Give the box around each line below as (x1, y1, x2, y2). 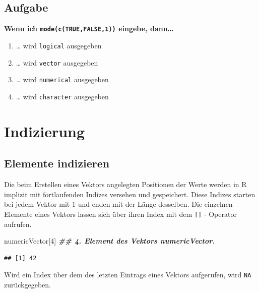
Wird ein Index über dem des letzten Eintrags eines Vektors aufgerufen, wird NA (4, 269, 251, 280)
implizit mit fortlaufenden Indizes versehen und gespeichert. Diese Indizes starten (4, 189, 255, 199)
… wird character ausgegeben (16, 91, 109, 101)
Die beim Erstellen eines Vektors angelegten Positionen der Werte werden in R (4, 179, 247, 190)
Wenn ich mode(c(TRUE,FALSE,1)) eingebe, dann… (4, 23, 174, 34)
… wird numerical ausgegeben (16, 74, 109, 85)
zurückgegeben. (4, 279, 51, 289)
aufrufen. (4, 218, 32, 229)
